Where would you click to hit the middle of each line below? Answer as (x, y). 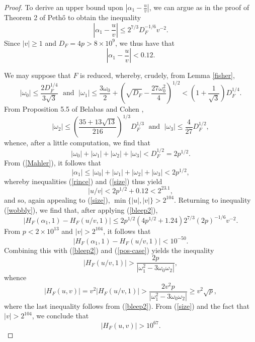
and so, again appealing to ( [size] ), (57, 199)
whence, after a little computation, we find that (77, 143)
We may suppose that (37, 75)
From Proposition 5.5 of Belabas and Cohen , (74, 109)
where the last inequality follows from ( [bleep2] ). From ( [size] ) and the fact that (127, 306)
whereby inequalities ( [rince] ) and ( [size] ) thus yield (83, 181)
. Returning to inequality (212, 199)
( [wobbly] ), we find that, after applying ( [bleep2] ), (81, 209)
